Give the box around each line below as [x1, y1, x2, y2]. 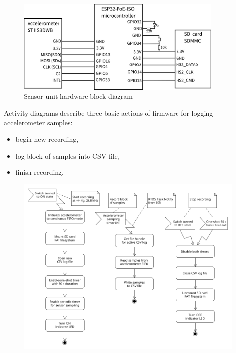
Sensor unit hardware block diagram [24, 91, 133, 101]
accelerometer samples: [4, 117, 73, 128]
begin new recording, [15, 134, 79, 144]
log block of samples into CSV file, [15, 150, 119, 160]
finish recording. [15, 167, 64, 177]
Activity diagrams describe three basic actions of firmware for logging [4, 107, 213, 118]
